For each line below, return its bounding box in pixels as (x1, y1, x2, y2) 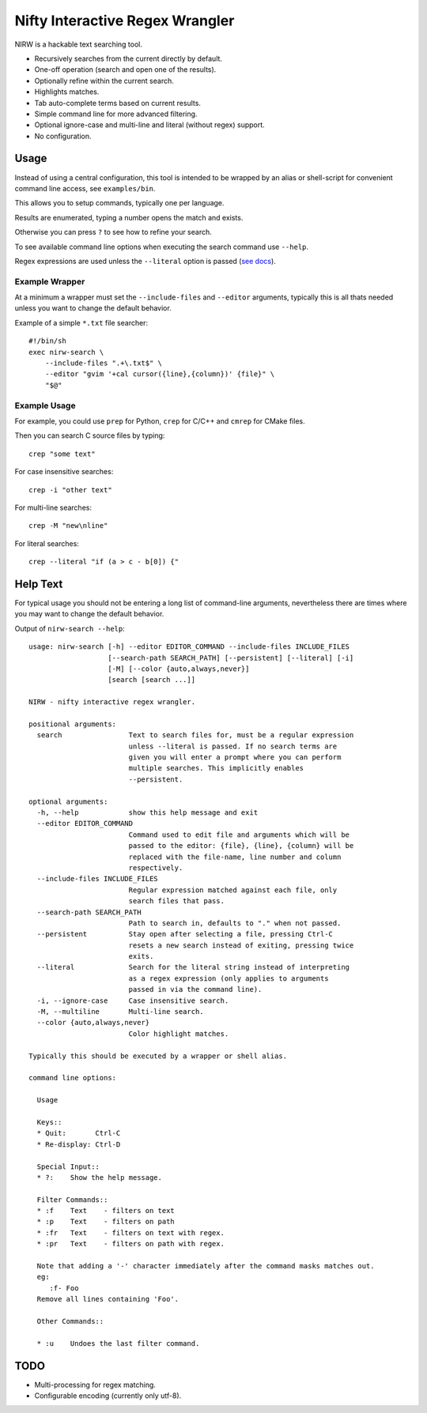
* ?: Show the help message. (36, 1173, 162, 1181)
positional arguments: (28, 719, 117, 729)
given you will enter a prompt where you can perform (128, 753, 342, 762)
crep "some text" (28, 449, 96, 458)
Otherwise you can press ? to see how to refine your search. (14, 228, 213, 237)
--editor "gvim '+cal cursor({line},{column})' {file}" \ (44, 370, 275, 379)
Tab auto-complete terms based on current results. (34, 98, 202, 107)
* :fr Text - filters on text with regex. (36, 1228, 225, 1237)
